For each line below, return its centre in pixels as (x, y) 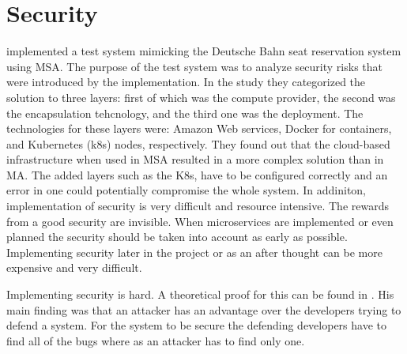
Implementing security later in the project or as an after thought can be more (194, 252)
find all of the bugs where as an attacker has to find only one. (156, 340)
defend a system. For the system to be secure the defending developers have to (196, 325)
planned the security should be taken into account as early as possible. (177, 237)
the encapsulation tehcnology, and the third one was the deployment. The (185, 113)
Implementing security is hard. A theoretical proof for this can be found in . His (200, 294)
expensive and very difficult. (74, 267)
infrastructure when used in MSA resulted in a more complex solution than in (195, 159)
